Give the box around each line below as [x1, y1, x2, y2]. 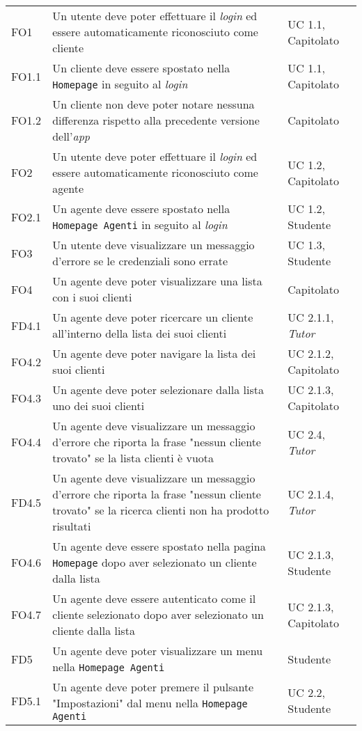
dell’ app [52, 128, 90, 144]
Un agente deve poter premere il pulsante [52, 679, 254, 695]
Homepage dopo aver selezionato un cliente [52, 554, 257, 570]
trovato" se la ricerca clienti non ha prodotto [52, 502, 269, 518]
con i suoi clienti [52, 289, 132, 305]
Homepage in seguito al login [52, 76, 188, 92]
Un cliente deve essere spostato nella [52, 60, 230, 76]
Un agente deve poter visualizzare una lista [52, 273, 262, 289]
